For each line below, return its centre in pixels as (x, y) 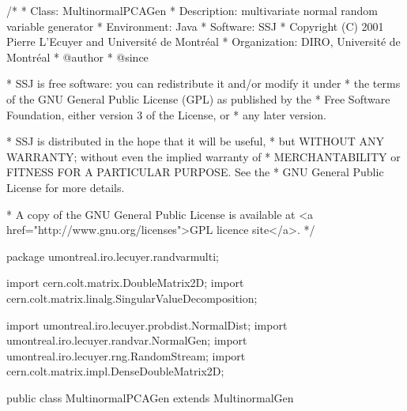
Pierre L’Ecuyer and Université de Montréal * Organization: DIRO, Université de (203, 41)
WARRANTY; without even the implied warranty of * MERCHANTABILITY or (203, 156)
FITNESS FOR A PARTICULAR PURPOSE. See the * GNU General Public (195, 172)
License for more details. (66, 187)
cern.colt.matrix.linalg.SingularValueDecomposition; (132, 298)
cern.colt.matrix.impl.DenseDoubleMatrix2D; (115, 371)
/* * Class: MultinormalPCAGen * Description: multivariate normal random (192, 10)
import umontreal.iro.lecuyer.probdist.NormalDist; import (147, 324)
